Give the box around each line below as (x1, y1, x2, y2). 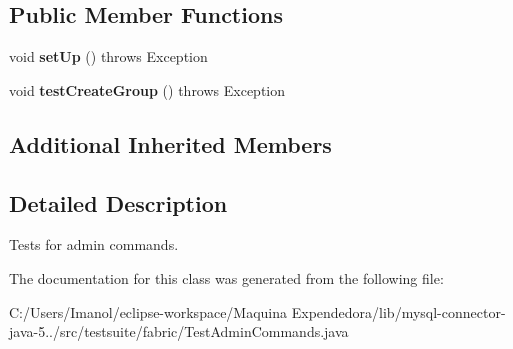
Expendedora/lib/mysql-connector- (291, 301, 506, 322)
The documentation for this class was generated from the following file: (9, 267, 444, 288)
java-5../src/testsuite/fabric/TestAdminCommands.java (9, 321, 349, 342)
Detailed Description (9, 187, 228, 218)
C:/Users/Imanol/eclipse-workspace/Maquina (9, 301, 288, 322)
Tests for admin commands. (9, 234, 179, 255)
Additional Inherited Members (9, 128, 332, 159)
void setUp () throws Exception (9, 46, 208, 67)
